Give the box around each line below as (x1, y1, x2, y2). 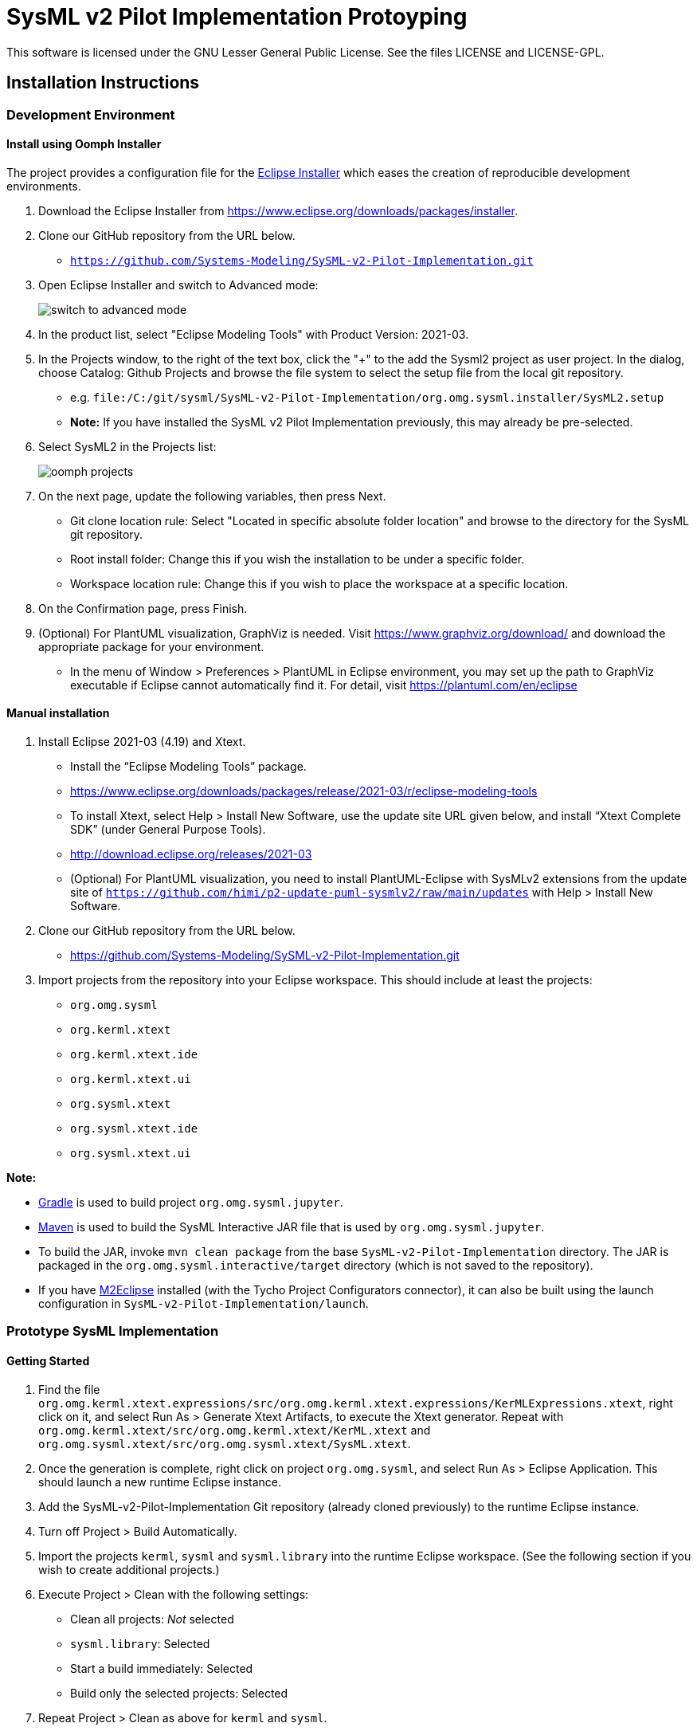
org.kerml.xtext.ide (70, 1048, 198, 1062)
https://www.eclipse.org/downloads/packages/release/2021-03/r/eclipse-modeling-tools (70, 784, 538, 799)
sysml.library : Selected (70, 1636, 210, 1651)
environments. (6, 179, 81, 193)
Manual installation (6, 706, 110, 720)
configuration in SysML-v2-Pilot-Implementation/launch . (38, 1297, 369, 1311)
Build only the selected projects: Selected (70, 1686, 288, 1700)
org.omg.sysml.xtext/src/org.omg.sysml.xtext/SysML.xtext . (38, 1436, 411, 1450)
